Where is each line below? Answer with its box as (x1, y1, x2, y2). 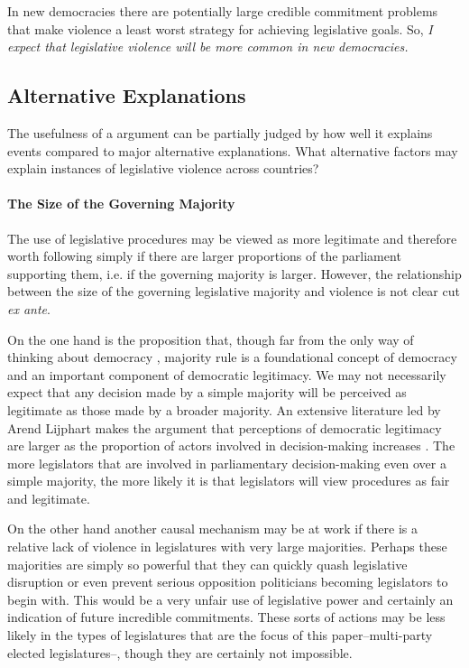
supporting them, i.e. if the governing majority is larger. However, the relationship (7, 264, 462, 283)
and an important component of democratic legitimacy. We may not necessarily (7, 365, 446, 384)
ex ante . (7, 299, 51, 318)
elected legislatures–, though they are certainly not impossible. (7, 643, 353, 662)
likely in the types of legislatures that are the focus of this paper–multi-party (7, 626, 433, 645)
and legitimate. (7, 488, 90, 507)
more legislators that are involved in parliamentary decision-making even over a (7, 453, 446, 472)
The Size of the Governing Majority (7, 194, 235, 213)
